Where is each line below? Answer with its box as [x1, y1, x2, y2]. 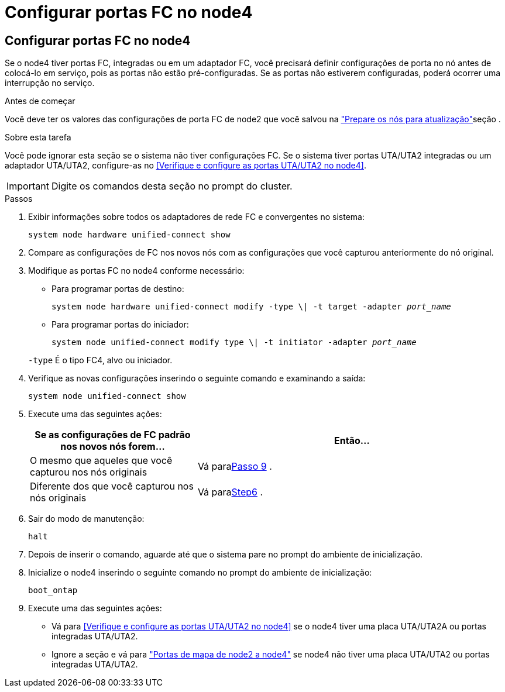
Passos [5, 194, 33, 204]
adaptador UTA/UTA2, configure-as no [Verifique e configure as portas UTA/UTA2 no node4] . [5, 160, 366, 171]
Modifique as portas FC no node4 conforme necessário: [28, 266, 245, 276]
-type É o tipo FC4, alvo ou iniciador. [28, 355, 173, 366]
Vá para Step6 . [197, 486, 263, 498]
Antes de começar [5, 96, 75, 106]
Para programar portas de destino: [51, 284, 184, 294]
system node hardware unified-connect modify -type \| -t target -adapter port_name [51, 302, 451, 312]
